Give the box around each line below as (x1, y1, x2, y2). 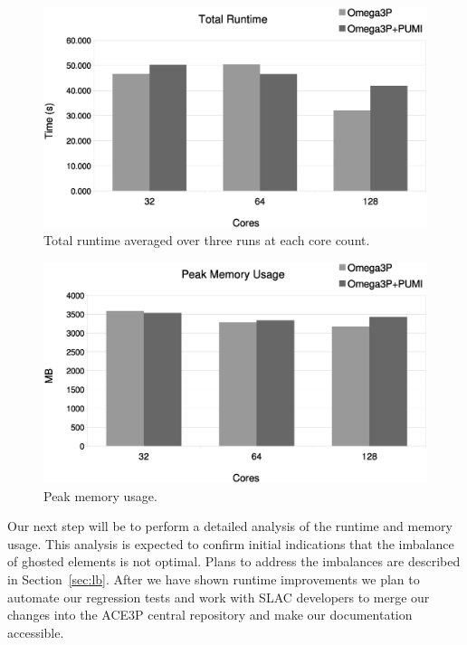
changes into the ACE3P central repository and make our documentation (7, 605, 413, 624)
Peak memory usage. (43, 486, 157, 505)
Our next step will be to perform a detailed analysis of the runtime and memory (7, 517, 453, 536)
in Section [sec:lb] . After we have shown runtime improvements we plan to (7, 569, 420, 588)
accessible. (7, 622, 64, 641)
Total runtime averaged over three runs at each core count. (43, 231, 370, 250)
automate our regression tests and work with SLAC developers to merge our (7, 587, 430, 606)
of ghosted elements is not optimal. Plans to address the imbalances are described (7, 552, 461, 571)
